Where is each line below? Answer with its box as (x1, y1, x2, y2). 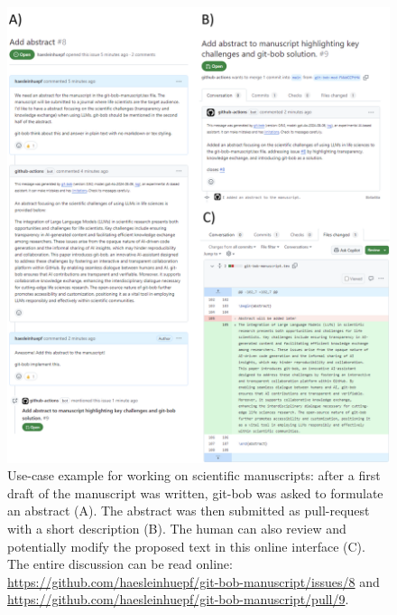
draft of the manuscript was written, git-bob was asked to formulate (7, 483, 383, 502)
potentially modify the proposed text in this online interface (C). (7, 536, 365, 555)
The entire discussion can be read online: (7, 554, 233, 573)
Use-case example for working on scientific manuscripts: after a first (7, 466, 381, 485)
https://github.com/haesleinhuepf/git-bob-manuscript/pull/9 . (7, 590, 349, 609)
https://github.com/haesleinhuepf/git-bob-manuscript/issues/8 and (7, 572, 380, 591)
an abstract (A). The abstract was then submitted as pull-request (7, 501, 370, 520)
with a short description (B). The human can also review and (7, 519, 346, 538)
